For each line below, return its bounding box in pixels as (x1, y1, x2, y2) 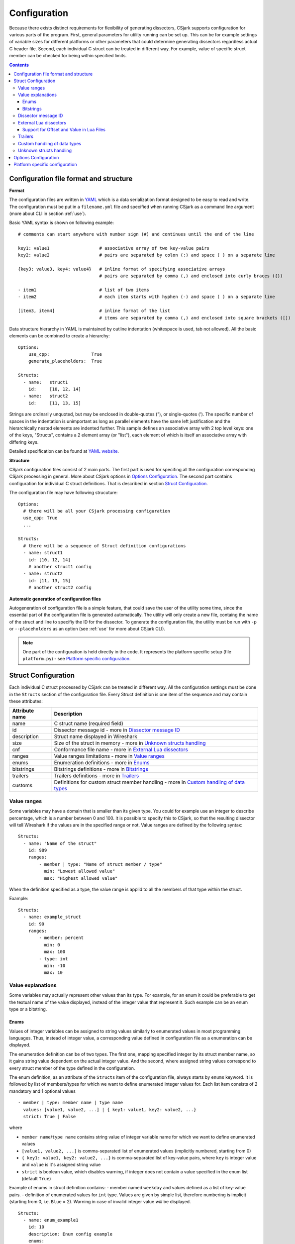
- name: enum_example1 (23, 1217, 79, 1223)
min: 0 (44, 942, 60, 947)
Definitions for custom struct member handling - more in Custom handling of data (54, 779, 245, 786)
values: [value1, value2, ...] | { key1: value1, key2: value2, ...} (23, 1107, 197, 1112)
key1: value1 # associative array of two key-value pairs (18, 245, 210, 251)
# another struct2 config (28, 585, 92, 591)
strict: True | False (23, 1114, 76, 1119)
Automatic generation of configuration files (9, 596, 101, 602)
